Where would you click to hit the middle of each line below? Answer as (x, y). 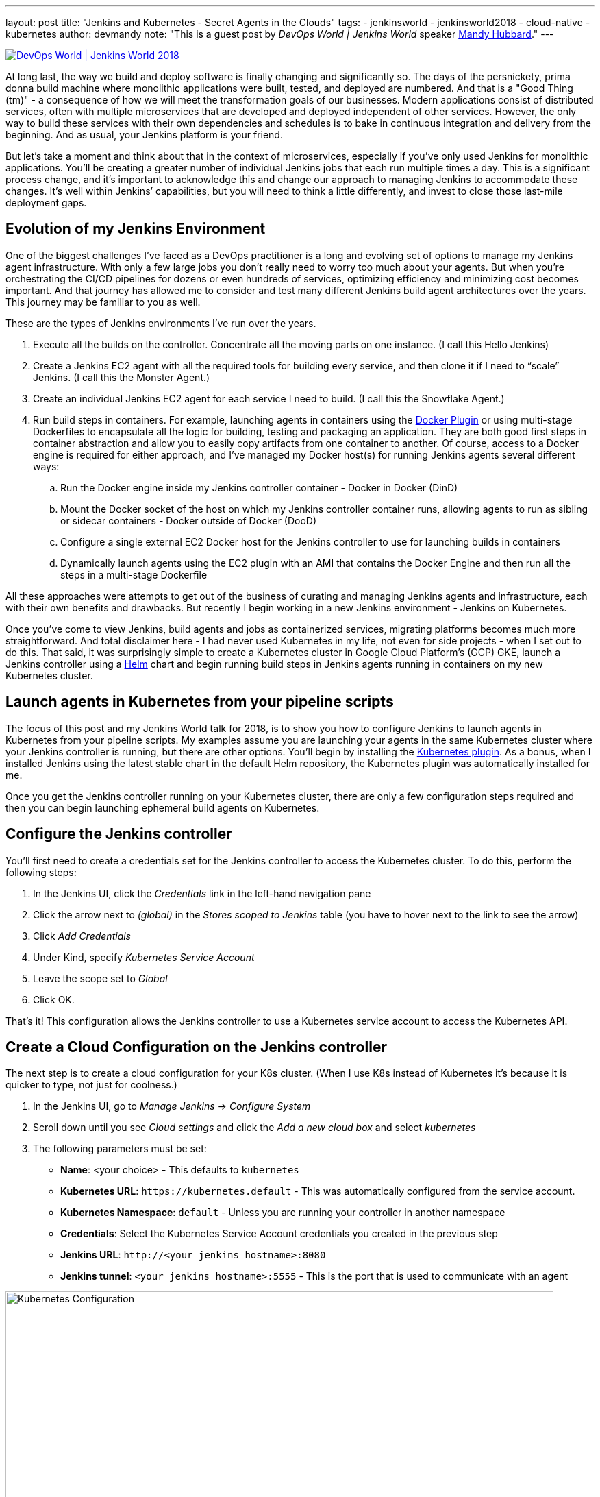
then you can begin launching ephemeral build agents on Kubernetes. (163, 807)
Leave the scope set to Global (100, 978)
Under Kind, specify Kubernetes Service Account (144, 957)
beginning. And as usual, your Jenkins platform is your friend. (144, 135)
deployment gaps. (46, 203)
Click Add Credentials (82, 936)
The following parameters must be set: (120, 1149)
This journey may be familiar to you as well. (103, 302)
